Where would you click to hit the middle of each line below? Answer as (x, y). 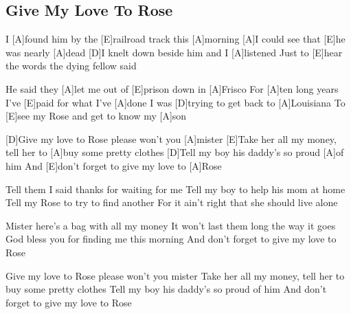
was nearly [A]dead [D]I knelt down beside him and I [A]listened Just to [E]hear (174, 52)
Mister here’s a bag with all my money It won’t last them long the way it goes (171, 225)
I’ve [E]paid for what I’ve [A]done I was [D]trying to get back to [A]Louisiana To (175, 102)
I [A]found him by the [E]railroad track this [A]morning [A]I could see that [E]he (175, 39)
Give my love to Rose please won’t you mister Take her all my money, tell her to (175, 275)
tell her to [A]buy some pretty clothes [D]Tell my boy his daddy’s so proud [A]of (175, 152)
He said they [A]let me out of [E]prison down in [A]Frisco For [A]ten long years (172, 88)
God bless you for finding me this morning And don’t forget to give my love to (171, 239)
